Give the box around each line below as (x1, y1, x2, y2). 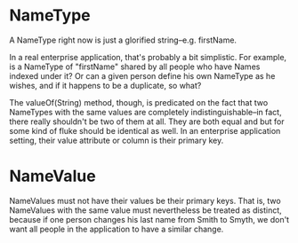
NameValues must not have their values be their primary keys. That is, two (9, 195, 282, 206)
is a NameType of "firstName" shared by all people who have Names (9, 61, 261, 72)
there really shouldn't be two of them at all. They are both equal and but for (9, 116, 285, 127)
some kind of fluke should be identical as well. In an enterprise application (9, 125, 281, 136)
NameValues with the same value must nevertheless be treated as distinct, (9, 205, 282, 216)
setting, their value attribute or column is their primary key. (9, 135, 224, 145)
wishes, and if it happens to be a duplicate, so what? (9, 80, 202, 90)
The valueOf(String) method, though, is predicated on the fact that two (9, 97, 269, 107)
